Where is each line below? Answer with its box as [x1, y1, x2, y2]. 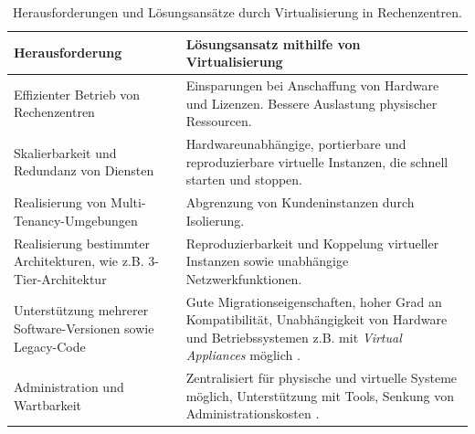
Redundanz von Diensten [14, 161, 154, 180]
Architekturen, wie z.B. [14, 251, 144, 270]
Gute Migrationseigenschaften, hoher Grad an [185, 291, 442, 311]
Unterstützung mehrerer [14, 301, 149, 320]
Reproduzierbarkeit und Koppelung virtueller [185, 233, 439, 252]
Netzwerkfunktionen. [185, 269, 302, 288]
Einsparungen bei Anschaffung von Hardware [185, 76, 439, 95]
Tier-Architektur [14, 269, 107, 288]
